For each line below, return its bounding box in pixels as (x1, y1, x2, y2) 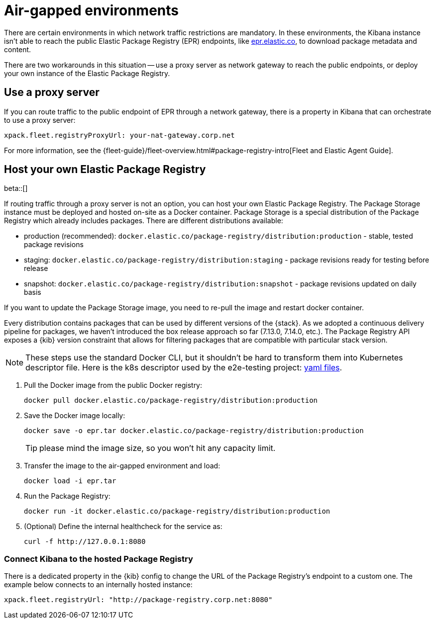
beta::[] (4, 184, 28, 193)
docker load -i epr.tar (24, 477, 116, 485)
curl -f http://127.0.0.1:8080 (24, 537, 146, 546)
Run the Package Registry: (24, 492, 110, 501)
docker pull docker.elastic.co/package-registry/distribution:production (24, 396, 318, 405)
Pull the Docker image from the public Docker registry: (24, 381, 203, 390)
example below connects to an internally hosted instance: (4, 580, 193, 589)
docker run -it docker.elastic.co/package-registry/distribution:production (24, 507, 330, 516)
